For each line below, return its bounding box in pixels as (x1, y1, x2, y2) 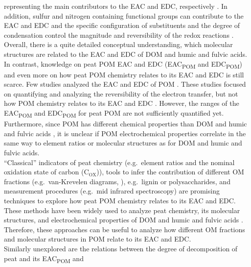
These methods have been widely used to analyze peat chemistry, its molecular (4, 205, 240, 215)
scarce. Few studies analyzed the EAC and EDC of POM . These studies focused (4, 79, 246, 89)
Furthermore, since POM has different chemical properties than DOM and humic (4, 119, 247, 129)
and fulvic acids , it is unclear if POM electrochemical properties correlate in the (4, 128, 246, 138)
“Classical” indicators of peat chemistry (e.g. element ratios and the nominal (4, 157, 235, 167)
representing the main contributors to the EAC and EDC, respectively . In (4, 1, 228, 11)
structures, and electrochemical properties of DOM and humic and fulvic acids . (4, 215, 243, 225)
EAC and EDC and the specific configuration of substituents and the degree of (4, 20, 240, 30)
